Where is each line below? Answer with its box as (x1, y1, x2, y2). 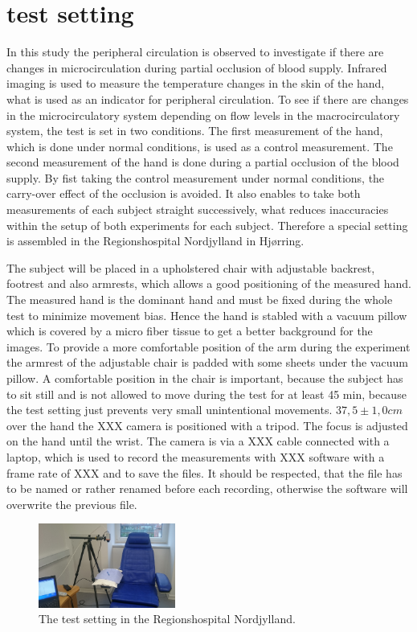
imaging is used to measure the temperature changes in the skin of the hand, (6, 75, 385, 92)
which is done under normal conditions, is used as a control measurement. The (6, 137, 393, 154)
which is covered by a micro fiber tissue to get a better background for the (6, 322, 373, 339)
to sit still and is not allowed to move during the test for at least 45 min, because (6, 385, 407, 402)
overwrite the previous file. (6, 495, 137, 512)
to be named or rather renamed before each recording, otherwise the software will (6, 480, 408, 497)
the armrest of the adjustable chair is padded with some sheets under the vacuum (6, 354, 408, 371)
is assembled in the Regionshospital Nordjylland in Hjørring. (6, 232, 305, 249)
